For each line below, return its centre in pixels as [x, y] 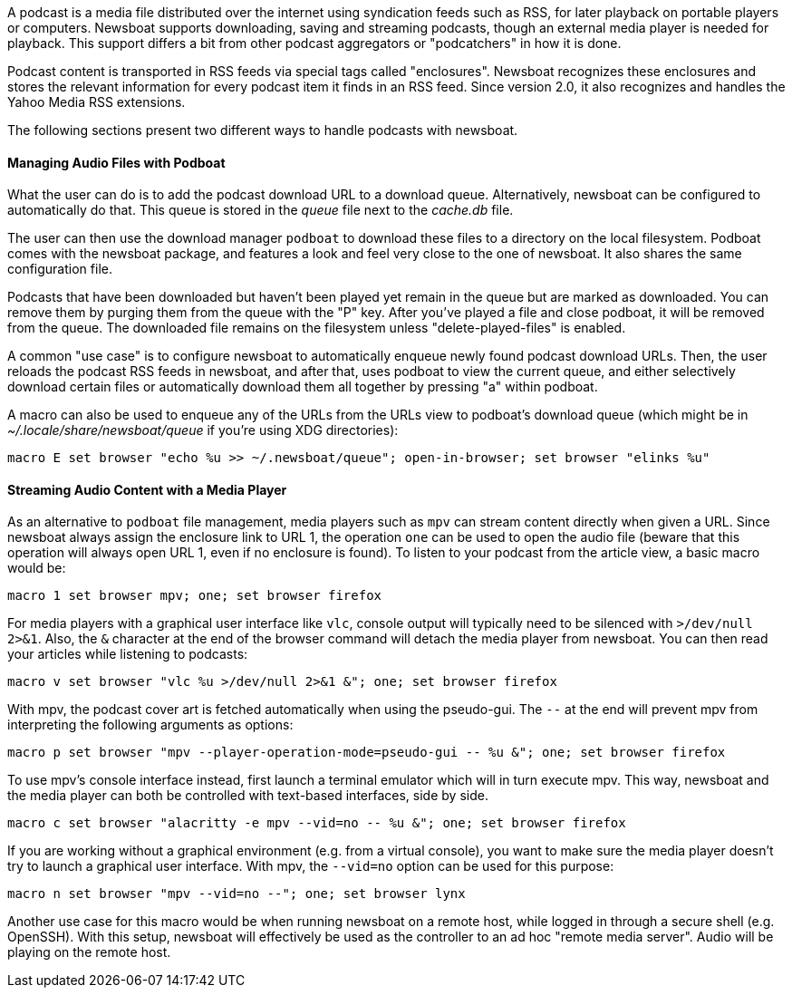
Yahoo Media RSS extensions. [97, 102]
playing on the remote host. [89, 952]
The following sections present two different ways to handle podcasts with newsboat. [263, 130]
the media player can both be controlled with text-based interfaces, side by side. [248, 796]
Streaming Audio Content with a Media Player [147, 489]
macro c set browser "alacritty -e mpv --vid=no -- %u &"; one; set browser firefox [317, 823]
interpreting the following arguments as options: [150, 725]
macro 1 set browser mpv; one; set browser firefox [195, 596]
